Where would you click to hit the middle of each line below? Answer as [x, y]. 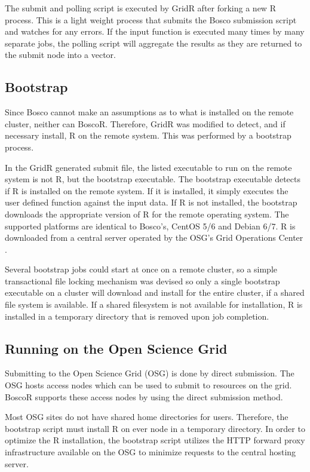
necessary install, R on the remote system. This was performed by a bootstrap [148, 135]
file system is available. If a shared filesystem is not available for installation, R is [154, 304]
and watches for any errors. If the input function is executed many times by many [155, 31]
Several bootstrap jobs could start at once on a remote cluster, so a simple [141, 269]
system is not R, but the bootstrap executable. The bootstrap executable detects [153, 179]
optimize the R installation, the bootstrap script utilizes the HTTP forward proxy [155, 440]
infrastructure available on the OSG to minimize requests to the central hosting [151, 452]
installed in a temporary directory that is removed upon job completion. [137, 316]
